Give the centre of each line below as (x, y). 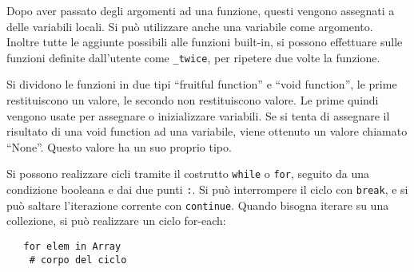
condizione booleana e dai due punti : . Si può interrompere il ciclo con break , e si (207, 189)
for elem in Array (72, 246)
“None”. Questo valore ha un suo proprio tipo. (119, 146)
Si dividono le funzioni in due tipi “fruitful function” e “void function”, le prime (202, 84)
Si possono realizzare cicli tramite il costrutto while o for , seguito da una (188, 173)
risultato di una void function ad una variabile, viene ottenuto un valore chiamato (207, 131)
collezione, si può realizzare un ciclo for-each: (116, 221)
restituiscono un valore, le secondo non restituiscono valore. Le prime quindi (193, 100)
